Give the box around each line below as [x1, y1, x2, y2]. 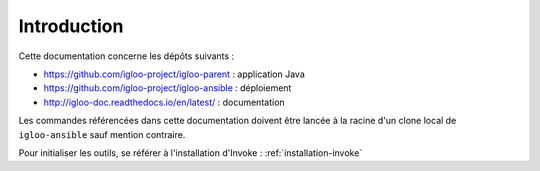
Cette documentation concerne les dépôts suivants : [18, 50, 235, 62]
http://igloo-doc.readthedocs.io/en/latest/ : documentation [43, 96, 285, 108]
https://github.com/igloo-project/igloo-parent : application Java [43, 68, 305, 80]
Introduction [18, 15, 124, 37]
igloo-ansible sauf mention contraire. [18, 128, 186, 140]
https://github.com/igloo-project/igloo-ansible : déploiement [43, 82, 292, 94]
